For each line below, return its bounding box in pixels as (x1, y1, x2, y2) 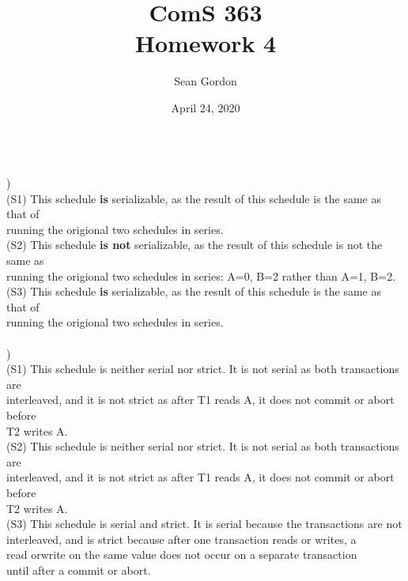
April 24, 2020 (171, 99, 240, 115)
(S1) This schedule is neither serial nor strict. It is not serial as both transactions (6, 360, 399, 377)
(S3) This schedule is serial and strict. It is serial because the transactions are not (6, 515, 402, 532)
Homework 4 (134, 27, 277, 59)
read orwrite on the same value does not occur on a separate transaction (6, 546, 357, 563)
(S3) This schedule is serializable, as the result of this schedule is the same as (6, 283, 381, 300)
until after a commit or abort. (6, 561, 151, 578)
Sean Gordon (174, 73, 237, 89)
